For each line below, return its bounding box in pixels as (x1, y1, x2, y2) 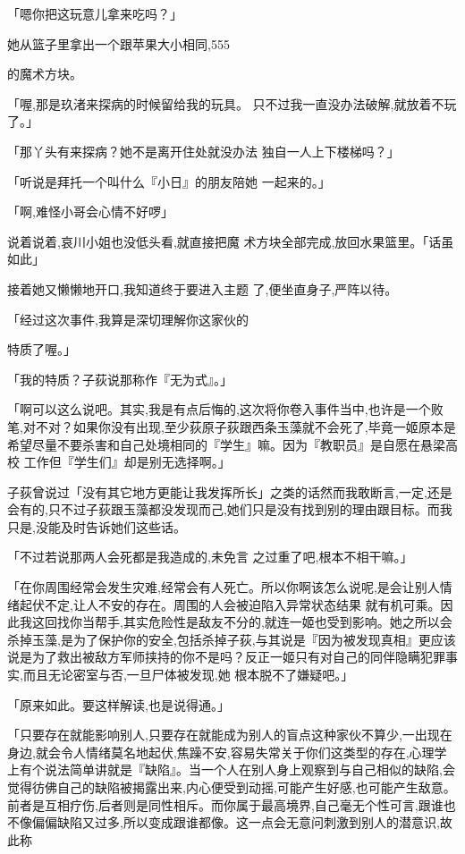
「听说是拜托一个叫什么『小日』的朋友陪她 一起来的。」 (7, 172, 331, 190)
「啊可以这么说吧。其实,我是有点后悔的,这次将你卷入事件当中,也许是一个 (7, 400, 431, 419)
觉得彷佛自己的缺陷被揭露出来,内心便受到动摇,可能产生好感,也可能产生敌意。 (7, 778, 456, 796)
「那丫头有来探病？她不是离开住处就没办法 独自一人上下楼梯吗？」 (7, 141, 400, 160)
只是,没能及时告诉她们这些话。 (7, 517, 186, 536)
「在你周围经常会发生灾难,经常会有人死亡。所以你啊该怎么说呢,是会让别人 (7, 578, 440, 596)
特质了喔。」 (7, 340, 76, 359)
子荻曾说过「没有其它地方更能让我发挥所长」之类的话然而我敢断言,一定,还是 (7, 482, 452, 501)
